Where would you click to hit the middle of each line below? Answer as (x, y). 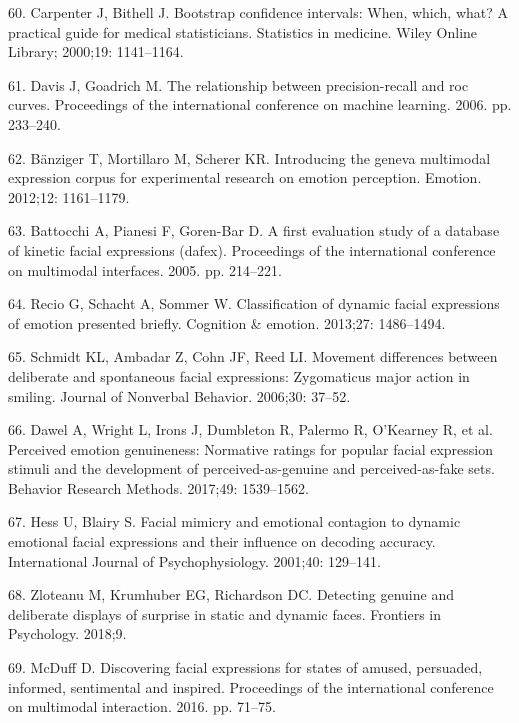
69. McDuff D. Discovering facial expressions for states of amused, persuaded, (245, 667)
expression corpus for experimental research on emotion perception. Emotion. (245, 177)
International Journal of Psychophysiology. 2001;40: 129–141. (194, 560)
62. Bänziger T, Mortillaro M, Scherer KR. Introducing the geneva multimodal (249, 157)
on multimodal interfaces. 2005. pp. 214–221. (145, 269)
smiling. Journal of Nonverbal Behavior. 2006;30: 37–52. (179, 395)
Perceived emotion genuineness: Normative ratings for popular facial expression (250, 448)
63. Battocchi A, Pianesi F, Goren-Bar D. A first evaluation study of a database (254, 230)
